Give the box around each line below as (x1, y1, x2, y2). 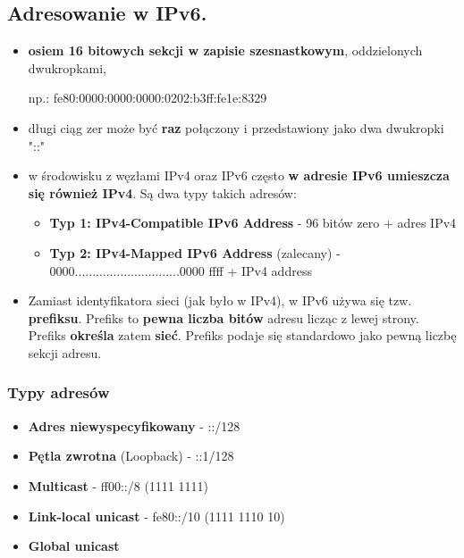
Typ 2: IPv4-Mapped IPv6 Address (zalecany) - (49, 243, 341, 262)
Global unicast (28, 537, 120, 555)
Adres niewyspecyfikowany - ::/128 (28, 416, 240, 435)
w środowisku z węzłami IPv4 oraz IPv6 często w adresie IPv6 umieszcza (28, 166, 450, 185)
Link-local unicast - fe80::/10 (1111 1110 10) (28, 506, 285, 525)
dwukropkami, (28, 58, 106, 77)
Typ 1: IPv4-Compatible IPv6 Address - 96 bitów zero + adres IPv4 (49, 213, 457, 232)
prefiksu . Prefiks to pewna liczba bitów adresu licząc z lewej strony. (28, 308, 419, 327)
